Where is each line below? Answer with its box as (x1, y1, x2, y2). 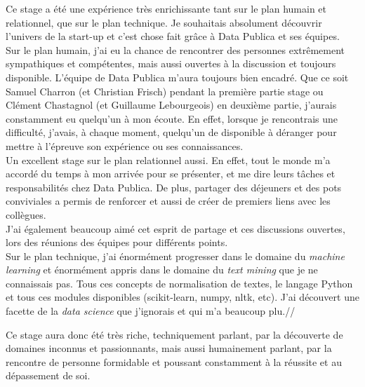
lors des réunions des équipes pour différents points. (6, 235, 228, 250)
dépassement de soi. (6, 368, 91, 383)
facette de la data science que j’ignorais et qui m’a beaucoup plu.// (6, 304, 296, 318)
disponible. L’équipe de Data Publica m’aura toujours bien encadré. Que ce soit (6, 69, 349, 84)
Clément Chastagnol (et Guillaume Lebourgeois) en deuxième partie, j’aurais (6, 97, 337, 112)
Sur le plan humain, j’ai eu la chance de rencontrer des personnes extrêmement (6, 42, 345, 57)
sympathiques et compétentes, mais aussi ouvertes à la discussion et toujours (6, 56, 336, 71)
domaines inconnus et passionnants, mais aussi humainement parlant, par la (6, 341, 332, 355)
